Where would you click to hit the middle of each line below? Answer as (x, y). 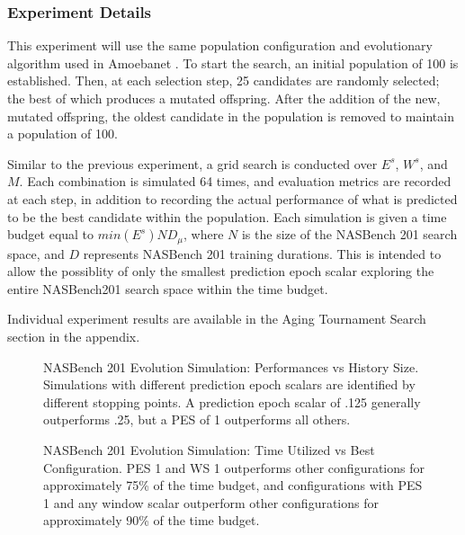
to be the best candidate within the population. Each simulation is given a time (227, 216)
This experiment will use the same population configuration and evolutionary (220, 45)
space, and (36, 253)
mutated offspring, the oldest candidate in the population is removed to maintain (231, 116)
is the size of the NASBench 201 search (349, 234)
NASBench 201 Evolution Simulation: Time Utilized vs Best (209, 449)
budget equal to (51, 234)
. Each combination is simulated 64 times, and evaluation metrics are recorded (235, 181)
